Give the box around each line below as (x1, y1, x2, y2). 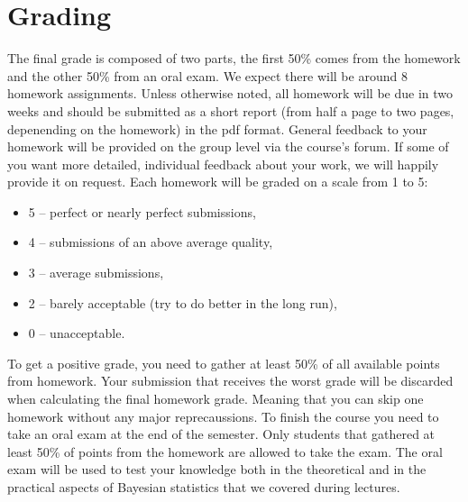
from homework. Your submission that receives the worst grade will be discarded (7, 371, 454, 390)
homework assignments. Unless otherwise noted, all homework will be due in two (7, 84, 454, 103)
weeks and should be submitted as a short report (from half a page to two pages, (7, 101, 454, 120)
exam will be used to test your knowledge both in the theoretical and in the (7, 460, 427, 479)
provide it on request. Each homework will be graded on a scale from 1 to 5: (7, 172, 428, 191)
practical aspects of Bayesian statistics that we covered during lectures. (7, 478, 400, 496)
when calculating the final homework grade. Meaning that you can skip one (7, 389, 424, 408)
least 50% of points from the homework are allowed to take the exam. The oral (7, 442, 443, 461)
